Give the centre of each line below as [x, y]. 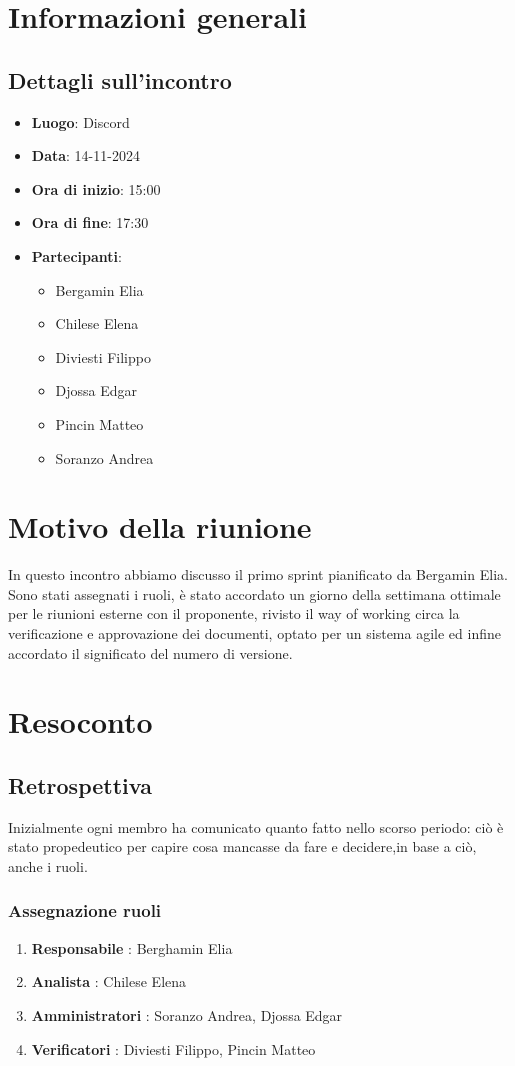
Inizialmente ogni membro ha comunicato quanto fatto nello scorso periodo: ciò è [256, 826]
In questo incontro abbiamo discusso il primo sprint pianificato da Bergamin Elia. [258, 574]
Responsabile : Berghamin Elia [132, 947]
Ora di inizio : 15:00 [96, 188]
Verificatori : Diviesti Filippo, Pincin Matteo [173, 1048]
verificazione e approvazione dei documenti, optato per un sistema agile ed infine [254, 633]
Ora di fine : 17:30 [90, 222]
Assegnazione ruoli [85, 910]
